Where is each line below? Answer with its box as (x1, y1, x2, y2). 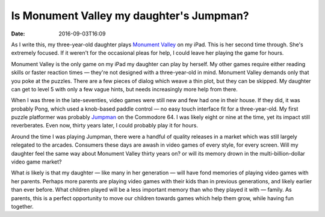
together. (11, 203, 34, 210)
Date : (11, 30, 25, 37)
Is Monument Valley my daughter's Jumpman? (11, 9, 249, 22)
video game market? (11, 158, 63, 165)
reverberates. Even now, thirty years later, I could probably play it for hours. (11, 122, 199, 129)
